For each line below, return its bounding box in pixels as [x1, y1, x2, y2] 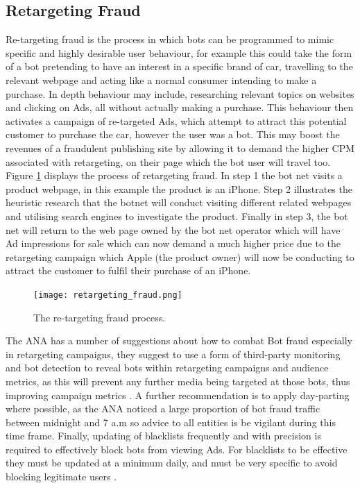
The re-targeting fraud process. [33, 310, 166, 324]
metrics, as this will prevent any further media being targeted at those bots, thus [6, 373, 350, 388]
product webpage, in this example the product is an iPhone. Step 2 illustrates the [6, 181, 352, 196]
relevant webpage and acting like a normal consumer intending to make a [6, 72, 317, 87]
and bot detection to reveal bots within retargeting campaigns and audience [6, 360, 329, 375]
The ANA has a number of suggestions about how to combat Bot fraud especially [6, 333, 352, 348]
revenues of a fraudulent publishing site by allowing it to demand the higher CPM [6, 140, 355, 155]
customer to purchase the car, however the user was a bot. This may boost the [6, 127, 340, 142]
